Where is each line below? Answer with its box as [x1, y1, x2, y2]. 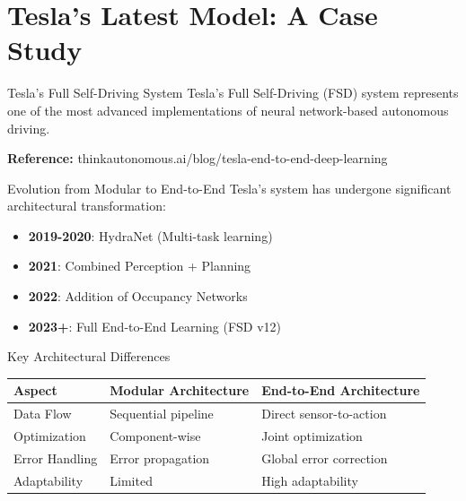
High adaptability [261, 471, 358, 489]
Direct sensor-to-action [261, 404, 387, 423]
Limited [110, 471, 153, 489]
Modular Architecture [110, 381, 250, 400]
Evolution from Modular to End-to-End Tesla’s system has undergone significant [7, 178, 452, 197]
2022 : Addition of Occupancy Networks [28, 287, 248, 306]
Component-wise [110, 427, 201, 445]
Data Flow [13, 404, 72, 423]
